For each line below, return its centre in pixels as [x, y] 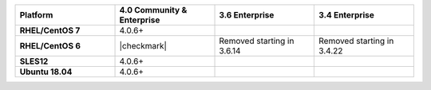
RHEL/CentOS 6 [50, 46]
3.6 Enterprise [247, 15]
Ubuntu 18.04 [46, 72]
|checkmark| [143, 46]
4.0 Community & [153, 10]
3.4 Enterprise [346, 15]
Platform [36, 15]
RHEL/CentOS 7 [50, 30]
